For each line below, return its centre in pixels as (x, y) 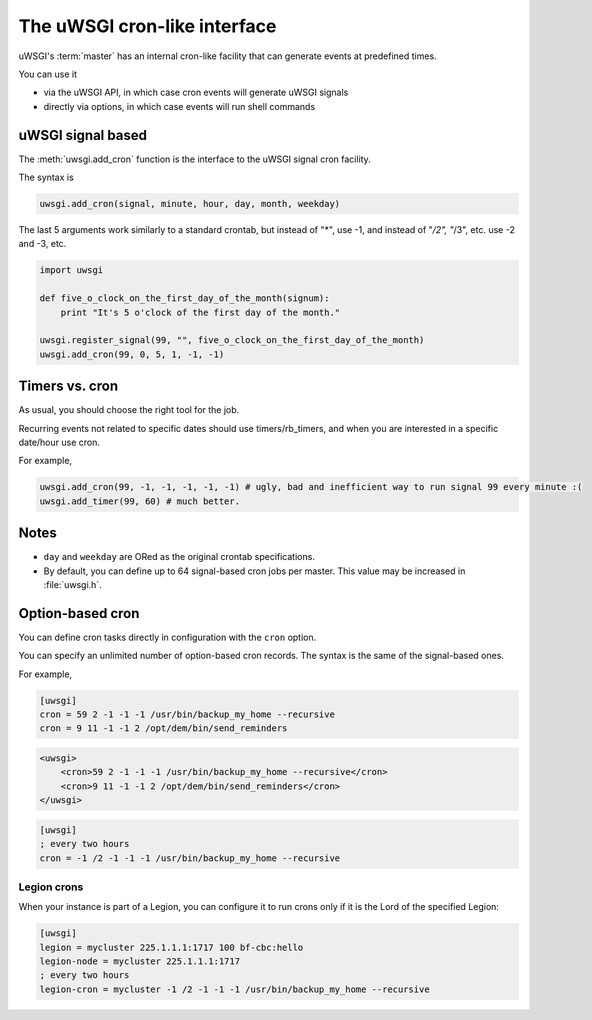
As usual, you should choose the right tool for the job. (129, 410)
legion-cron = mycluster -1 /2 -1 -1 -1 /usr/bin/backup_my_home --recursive (234, 989)
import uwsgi (71, 270)
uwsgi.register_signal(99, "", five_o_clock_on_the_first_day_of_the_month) (232, 340)
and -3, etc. (42, 244)
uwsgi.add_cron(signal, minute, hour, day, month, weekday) (190, 203)
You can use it (47, 74)
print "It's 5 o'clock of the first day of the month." (200, 312)
